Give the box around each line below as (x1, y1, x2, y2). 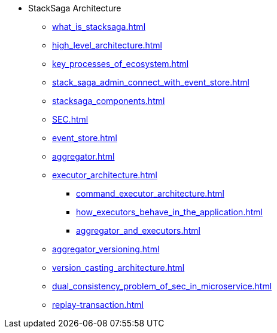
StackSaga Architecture (28, 3, 121, 13)
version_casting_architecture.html (52, 262, 185, 273)
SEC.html (52, 114, 89, 124)
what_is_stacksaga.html (52, 22, 146, 32)
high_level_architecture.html (52, 40, 162, 50)
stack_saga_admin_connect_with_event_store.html (52, 77, 249, 87)
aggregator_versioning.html (52, 244, 160, 254)
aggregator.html (52, 151, 115, 161)
